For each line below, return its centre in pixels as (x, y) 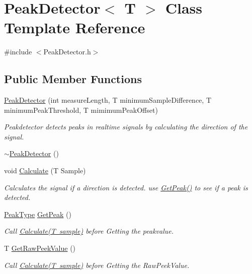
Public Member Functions (73, 79)
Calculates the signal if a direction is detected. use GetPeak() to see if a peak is (126, 187)
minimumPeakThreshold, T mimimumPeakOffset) (81, 110)
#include (18, 52)
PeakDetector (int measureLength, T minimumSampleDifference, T (108, 100)
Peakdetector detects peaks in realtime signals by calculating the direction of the (126, 127)
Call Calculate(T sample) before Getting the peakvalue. (89, 231)
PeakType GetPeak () (38, 214)
